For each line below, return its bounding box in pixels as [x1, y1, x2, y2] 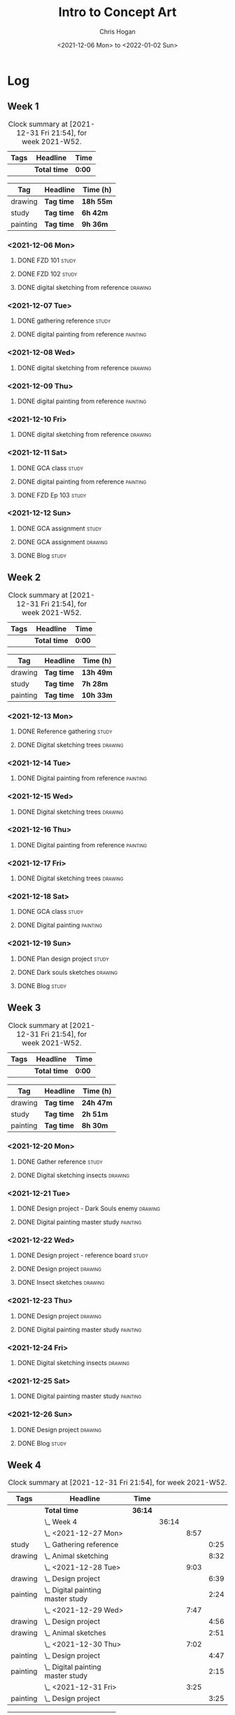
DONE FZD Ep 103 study [17, 490, 87, 499]
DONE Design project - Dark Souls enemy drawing [17, 1204, 161, 1213]
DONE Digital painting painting [17, 921, 103, 929]
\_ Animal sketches [44, 1628, 106, 1638]
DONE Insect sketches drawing [17, 1278, 105, 1287]
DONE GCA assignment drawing [17, 537, 108, 546]
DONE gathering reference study [17, 316, 111, 325]
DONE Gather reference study [17, 1157, 103, 1166]
